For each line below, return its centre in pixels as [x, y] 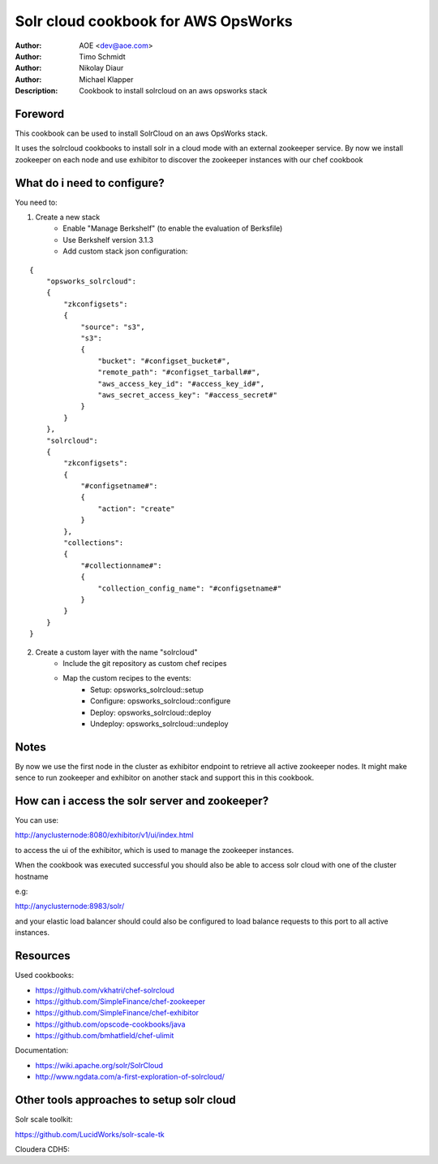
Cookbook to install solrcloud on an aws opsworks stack [173, 91]
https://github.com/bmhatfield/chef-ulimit [105, 1036]
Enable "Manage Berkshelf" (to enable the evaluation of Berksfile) [173, 228]
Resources [43, 956]
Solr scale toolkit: [44, 1119]
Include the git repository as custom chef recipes [145, 663]
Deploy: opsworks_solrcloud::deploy [151, 712]
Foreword [40, 114]
